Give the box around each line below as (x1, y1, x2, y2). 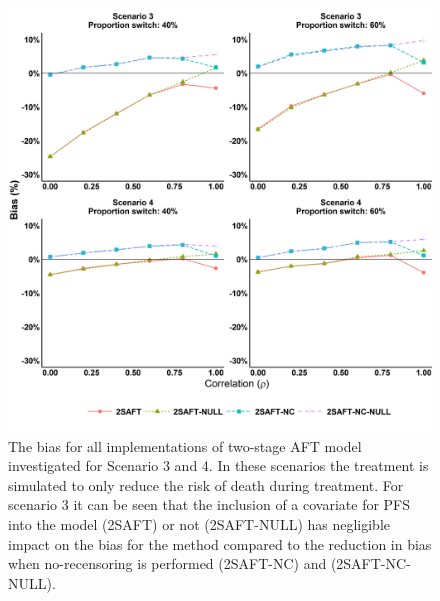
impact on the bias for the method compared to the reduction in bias (8, 533, 432, 554)
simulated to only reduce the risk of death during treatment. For (8, 474, 404, 495)
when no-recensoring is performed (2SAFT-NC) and (8, 553, 327, 574)
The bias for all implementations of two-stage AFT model (8, 435, 362, 456)
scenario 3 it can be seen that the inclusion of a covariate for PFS (8, 494, 411, 515)
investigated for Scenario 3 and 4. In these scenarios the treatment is (8, 455, 429, 476)
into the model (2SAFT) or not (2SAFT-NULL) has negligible (8, 513, 391, 534)
